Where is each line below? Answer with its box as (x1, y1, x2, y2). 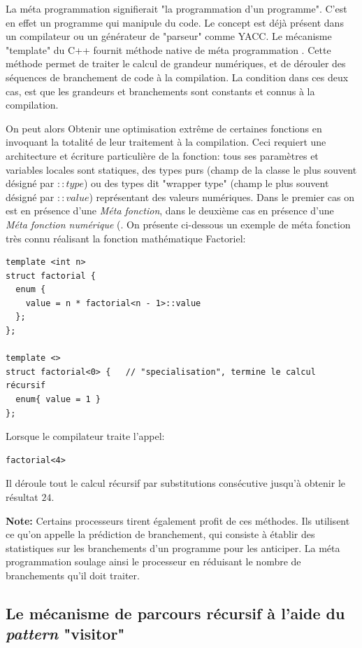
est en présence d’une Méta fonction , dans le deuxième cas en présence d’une (6, 203, 334, 218)
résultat (6, 490, 38, 504)
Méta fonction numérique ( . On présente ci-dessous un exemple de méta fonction (6, 216, 351, 231)
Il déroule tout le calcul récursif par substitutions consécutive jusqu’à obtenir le (6, 476, 346, 490)
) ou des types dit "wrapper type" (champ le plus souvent (84, 176, 329, 191)
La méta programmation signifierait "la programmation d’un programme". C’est (6, 1, 347, 15)
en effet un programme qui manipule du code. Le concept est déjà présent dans (6, 15, 344, 29)
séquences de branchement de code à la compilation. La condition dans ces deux (6, 69, 349, 84)
